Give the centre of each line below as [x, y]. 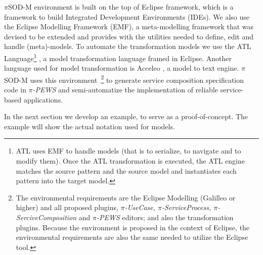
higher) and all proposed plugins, [67, 207]
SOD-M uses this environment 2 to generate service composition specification [124, 79]
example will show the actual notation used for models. [90, 126]
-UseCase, [140, 207]
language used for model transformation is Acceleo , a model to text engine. [122, 68]
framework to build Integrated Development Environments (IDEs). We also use [127, 16]
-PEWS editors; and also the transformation [165, 217]
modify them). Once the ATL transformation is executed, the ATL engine [130, 161]
